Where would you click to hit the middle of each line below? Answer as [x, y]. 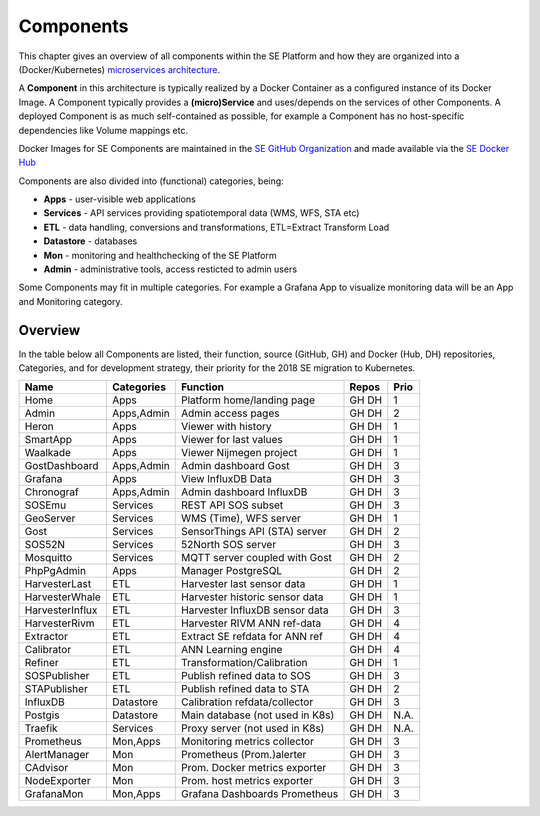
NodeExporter [57, 781]
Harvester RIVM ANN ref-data [251, 623]
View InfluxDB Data [226, 479]
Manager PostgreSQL [232, 571]
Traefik [41, 728]
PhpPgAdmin [55, 571]
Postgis [42, 715]
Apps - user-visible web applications [120, 199]
